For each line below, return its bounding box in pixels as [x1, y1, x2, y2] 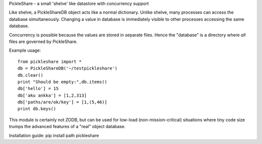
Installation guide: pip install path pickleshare [9, 132, 99, 138]
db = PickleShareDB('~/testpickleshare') [17, 66, 117, 71]
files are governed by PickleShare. [9, 39, 78, 44]
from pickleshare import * [17, 58, 82, 64]
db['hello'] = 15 [17, 86, 59, 91]
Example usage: [9, 47, 41, 53]
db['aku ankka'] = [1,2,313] [17, 92, 87, 98]
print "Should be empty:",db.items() [17, 79, 108, 85]
